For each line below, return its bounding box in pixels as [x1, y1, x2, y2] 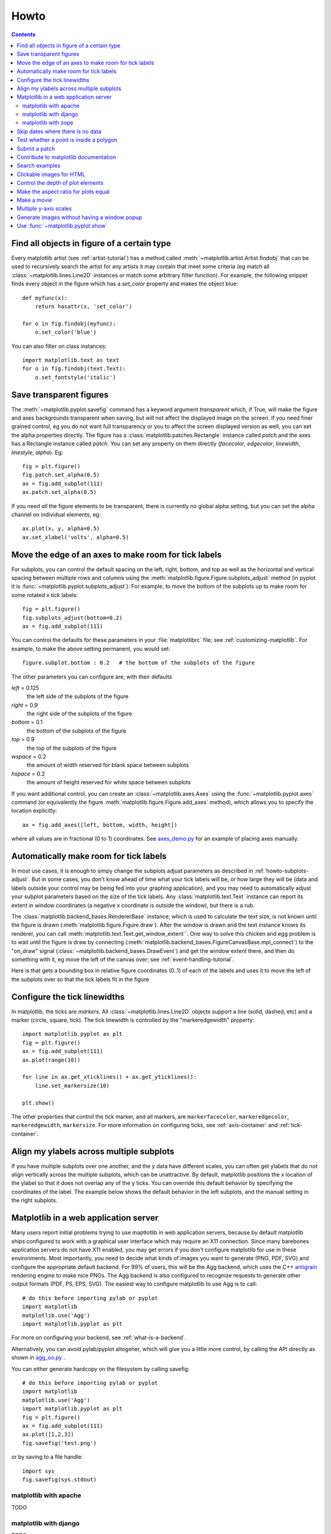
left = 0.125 [11, 684, 39, 692]
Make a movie [17, 196, 52, 204]
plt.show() [22, 1099, 55, 1106]
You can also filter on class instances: [11, 342, 107, 350]
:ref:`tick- [279, 1122, 303, 1129]
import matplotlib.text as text [22, 357, 120, 363]
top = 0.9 [11, 736, 35, 743]
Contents [11, 31, 36, 38]
